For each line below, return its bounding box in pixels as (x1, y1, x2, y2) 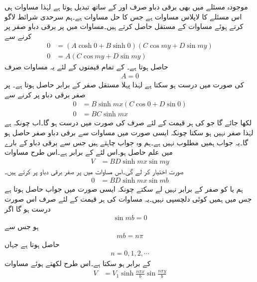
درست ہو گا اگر (4, 203, 51, 214)
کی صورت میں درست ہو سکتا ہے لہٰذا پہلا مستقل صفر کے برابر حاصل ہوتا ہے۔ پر (4, 79, 244, 90)
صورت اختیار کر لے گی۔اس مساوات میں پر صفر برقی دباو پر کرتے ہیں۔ (4, 166, 184, 176)
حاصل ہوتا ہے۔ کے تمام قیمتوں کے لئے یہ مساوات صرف (4, 61, 168, 72)
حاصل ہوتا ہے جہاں (4, 239, 60, 249)
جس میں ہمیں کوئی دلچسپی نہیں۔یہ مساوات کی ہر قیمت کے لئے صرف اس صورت (4, 193, 252, 204)
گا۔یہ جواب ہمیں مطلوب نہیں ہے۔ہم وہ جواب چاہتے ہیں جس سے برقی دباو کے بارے (4, 137, 249, 147)
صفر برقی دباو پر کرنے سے (4, 89, 86, 99)
